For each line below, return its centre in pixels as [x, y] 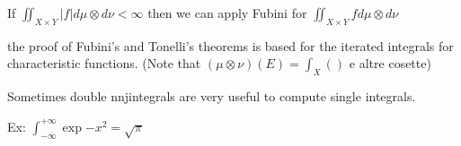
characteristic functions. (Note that [104, 63]
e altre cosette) [390, 63]
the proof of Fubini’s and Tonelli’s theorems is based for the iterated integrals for [230, 45]
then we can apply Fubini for [227, 13]
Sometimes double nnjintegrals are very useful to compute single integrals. [212, 96]
